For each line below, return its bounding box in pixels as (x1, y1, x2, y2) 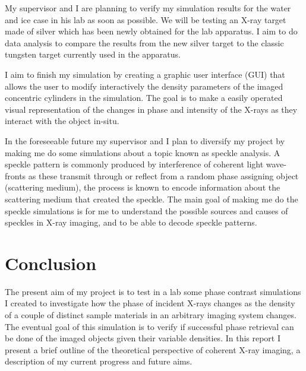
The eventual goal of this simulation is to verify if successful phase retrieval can (5, 320, 294, 332)
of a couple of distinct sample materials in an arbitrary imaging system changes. (5, 309, 296, 321)
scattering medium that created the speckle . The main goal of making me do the (5, 192, 298, 205)
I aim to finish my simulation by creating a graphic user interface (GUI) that (5, 68, 285, 80)
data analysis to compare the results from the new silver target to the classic (5, 36, 284, 49)
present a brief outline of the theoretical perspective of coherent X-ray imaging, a (5, 343, 301, 356)
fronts (5, 169, 26, 182)
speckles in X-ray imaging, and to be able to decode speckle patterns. (5, 216, 257, 229)
